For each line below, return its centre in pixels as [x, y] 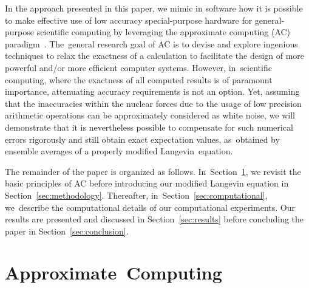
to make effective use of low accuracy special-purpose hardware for [129, 20]
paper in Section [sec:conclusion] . [67, 231]
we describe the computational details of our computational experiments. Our [150, 207]
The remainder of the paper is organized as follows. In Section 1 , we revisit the [153, 171]
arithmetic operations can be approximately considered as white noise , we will [150, 115]
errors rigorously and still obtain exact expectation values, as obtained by [142, 139]
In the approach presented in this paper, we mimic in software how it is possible [154, 8]
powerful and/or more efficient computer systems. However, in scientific [138, 67]
